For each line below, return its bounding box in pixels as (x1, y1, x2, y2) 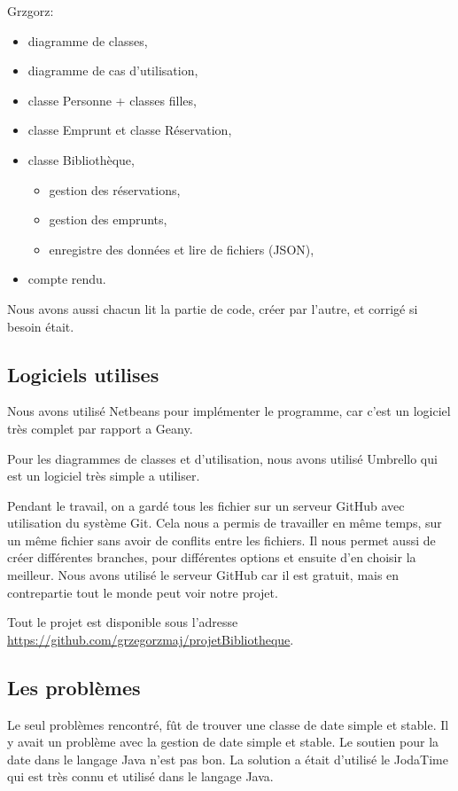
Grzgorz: (7, 2, 54, 20)
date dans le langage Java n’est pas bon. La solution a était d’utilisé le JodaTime (7, 749, 448, 768)
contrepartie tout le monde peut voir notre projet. (7, 583, 278, 601)
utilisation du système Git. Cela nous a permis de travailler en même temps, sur (7, 513, 442, 532)
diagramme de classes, (27, 31, 148, 50)
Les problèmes (7, 673, 141, 701)
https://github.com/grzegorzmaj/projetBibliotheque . (7, 630, 294, 648)
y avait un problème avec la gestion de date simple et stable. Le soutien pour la (7, 732, 439, 751)
